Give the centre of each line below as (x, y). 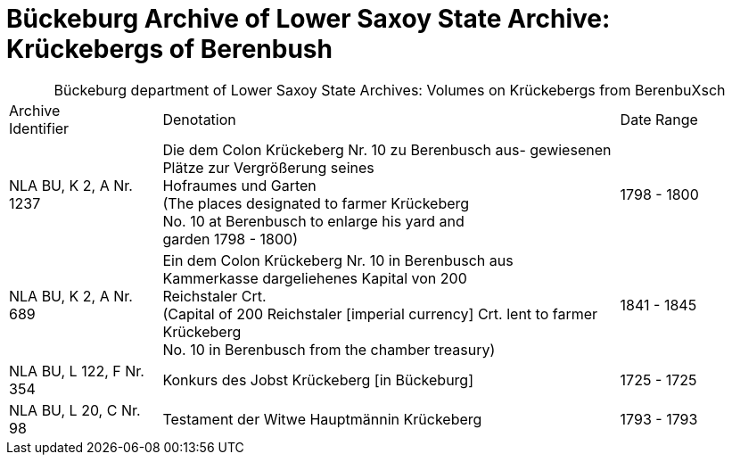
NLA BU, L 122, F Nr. (77, 371)
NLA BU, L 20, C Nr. (75, 410)
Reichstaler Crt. (214, 296)
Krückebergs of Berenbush (169, 49)
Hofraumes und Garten (239, 185)
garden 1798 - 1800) (230, 239)
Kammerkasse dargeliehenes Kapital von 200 (315, 278)
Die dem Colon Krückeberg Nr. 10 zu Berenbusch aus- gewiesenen (387, 149)
